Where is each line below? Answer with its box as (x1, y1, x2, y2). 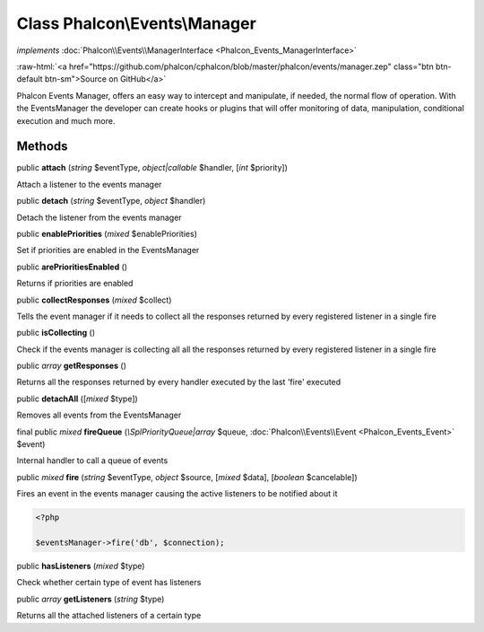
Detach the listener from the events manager (16, 212, 183, 223)
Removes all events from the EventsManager (16, 409, 182, 421)
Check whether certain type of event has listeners (16, 577, 202, 588)
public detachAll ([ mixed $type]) (16, 393, 138, 404)
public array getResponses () (16, 360, 127, 372)
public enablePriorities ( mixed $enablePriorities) (16, 228, 197, 239)
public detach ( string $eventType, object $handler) (16, 196, 206, 206)
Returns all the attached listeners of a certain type (16, 610, 202, 621)
